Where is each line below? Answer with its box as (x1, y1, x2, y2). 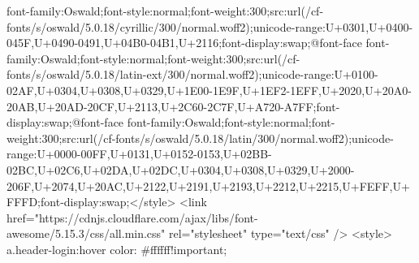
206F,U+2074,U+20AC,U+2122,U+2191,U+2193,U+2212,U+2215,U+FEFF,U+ (6, 177, 410, 194)
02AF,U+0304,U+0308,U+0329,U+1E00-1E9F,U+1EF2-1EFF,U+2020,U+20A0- (6, 81, 412, 98)
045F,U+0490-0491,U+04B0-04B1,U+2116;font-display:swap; (6, 34, 311, 51)
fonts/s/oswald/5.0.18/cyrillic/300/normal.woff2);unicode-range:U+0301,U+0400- (6, 18, 413, 35)
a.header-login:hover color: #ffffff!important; (6, 240, 227, 257)
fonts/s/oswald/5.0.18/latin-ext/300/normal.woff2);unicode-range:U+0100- (6, 66, 378, 83)
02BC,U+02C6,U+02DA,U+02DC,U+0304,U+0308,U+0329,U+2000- (6, 161, 355, 178)
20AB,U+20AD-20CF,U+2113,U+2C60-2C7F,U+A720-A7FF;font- (6, 97, 340, 114)
